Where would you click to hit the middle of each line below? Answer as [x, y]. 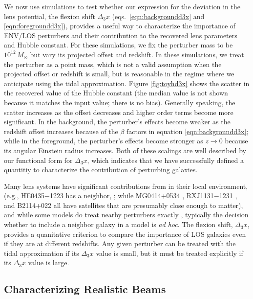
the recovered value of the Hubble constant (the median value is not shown [116, 93]
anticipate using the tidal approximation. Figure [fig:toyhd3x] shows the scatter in [127, 83]
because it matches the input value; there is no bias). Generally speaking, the [120, 102]
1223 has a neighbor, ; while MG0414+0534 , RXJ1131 [132, 195]
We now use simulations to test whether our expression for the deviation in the [122, 6]
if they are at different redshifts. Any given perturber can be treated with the [120, 243]
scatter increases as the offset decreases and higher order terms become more [119, 112]
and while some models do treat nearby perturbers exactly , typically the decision [126, 215]
